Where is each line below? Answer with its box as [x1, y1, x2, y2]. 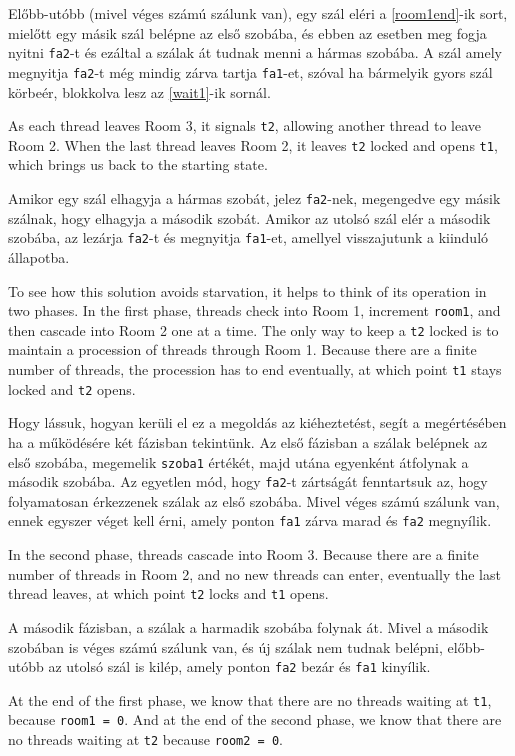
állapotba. [8, 246, 70, 267]
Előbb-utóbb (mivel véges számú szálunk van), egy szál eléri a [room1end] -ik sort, [8, 3, 508, 23]
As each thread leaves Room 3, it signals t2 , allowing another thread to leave [8, 115, 482, 136]
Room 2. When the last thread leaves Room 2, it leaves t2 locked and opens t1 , [8, 134, 498, 155]
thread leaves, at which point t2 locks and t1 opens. [8, 583, 329, 604]
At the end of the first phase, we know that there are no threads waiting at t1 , [8, 689, 492, 710]
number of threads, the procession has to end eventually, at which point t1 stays [8, 359, 502, 379]
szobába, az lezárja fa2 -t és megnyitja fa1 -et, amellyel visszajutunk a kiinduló [8, 227, 489, 248]
